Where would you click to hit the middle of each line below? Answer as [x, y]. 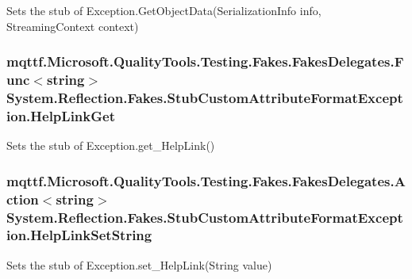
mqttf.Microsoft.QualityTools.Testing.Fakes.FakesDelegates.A [206, 180]
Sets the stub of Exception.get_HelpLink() [111, 145]
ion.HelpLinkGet [61, 115]
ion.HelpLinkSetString [79, 235]
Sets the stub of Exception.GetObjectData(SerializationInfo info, [164, 10]
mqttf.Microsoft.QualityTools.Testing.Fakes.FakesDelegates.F [205, 61]
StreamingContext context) [73, 26]
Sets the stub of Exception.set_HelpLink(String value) [139, 264]
